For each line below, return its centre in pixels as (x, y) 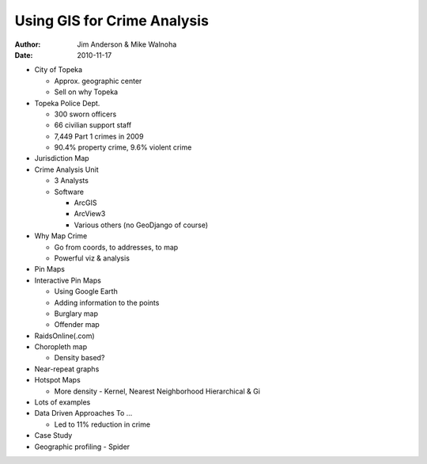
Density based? (79, 358)
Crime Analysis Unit (66, 169)
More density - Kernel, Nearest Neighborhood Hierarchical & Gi (157, 391)
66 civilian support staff (93, 125)
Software (69, 192)
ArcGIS (85, 203)
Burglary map (76, 314)
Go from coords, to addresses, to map (116, 247)
